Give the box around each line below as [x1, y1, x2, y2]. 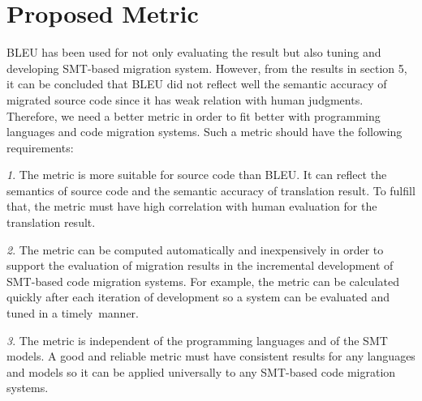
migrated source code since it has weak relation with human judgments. [6, 91, 364, 108]
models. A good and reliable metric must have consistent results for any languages [6, 348, 416, 365]
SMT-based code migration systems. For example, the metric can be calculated [6, 272, 399, 289]
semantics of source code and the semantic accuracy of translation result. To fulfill [6, 181, 416, 198]
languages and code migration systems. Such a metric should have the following [6, 123, 403, 140]
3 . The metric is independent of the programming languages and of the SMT [6, 331, 388, 348]
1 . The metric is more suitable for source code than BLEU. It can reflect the [6, 166, 387, 183]
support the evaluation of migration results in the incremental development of [6, 257, 394, 274]
